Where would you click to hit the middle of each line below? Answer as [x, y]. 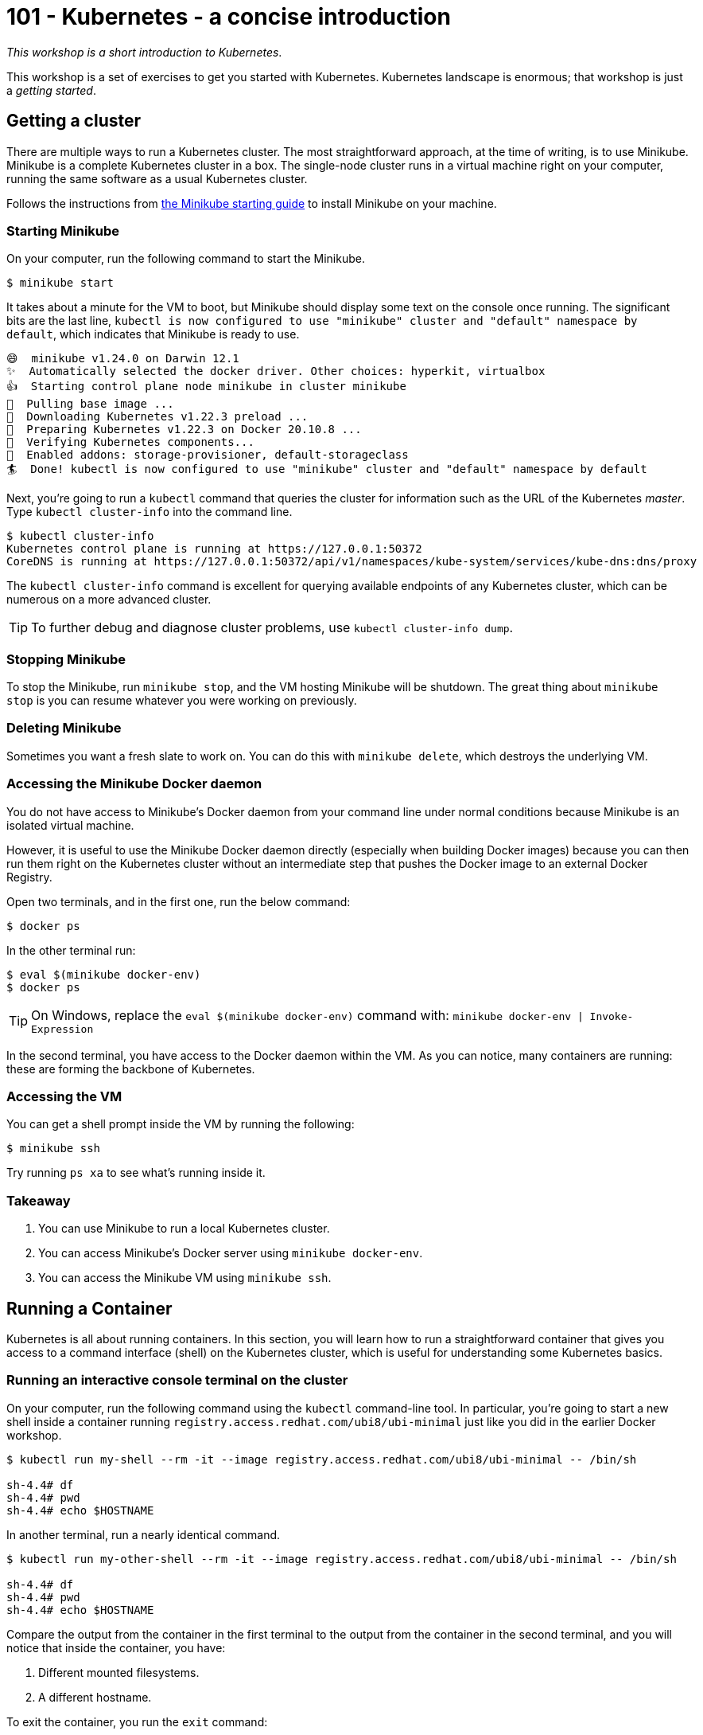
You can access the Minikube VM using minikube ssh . [185, 1278]
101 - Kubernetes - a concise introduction [229, 17]
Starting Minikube [63, 231]
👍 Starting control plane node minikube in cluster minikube [206, 387]
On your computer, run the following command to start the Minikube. [186, 259]
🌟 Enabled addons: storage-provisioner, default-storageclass [208, 455]
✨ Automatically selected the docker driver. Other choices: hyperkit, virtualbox [276, 371]
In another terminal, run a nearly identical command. [144, 1534]
